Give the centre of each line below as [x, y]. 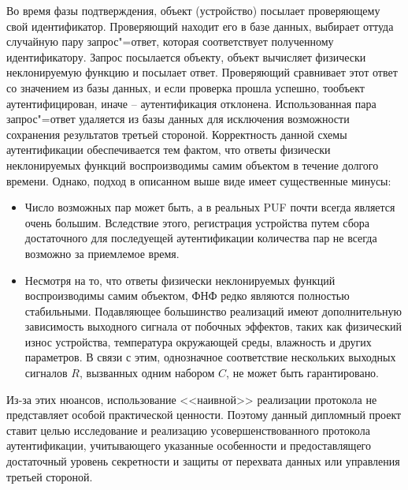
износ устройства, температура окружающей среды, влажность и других [198, 341]
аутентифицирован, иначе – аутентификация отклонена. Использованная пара [191, 103]
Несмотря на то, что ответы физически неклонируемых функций [180, 280]
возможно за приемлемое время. [102, 253]
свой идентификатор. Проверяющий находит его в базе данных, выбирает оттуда [200, 26]
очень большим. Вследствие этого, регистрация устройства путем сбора [197, 222]
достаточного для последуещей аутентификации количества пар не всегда [201, 238]
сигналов [46, 373]
